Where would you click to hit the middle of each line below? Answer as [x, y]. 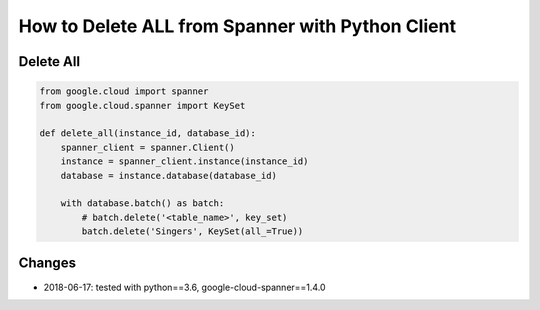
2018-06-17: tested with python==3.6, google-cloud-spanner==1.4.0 [184, 287]
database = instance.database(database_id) [168, 175]
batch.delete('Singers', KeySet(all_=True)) [192, 231]
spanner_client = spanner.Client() [147, 147]
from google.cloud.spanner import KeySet [142, 105]
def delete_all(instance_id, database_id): [148, 133]
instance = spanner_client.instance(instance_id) [184, 161]
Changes [47, 263]
